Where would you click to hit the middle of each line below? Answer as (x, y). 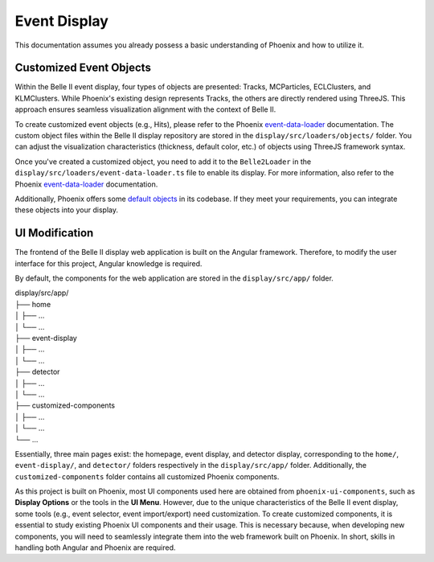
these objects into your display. (66, 210)
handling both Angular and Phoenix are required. (95, 548)
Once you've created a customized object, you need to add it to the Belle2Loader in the (163, 162)
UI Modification (54, 233)
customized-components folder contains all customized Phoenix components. (147, 476)
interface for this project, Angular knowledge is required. (108, 263)
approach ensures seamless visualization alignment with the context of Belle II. (145, 109)
